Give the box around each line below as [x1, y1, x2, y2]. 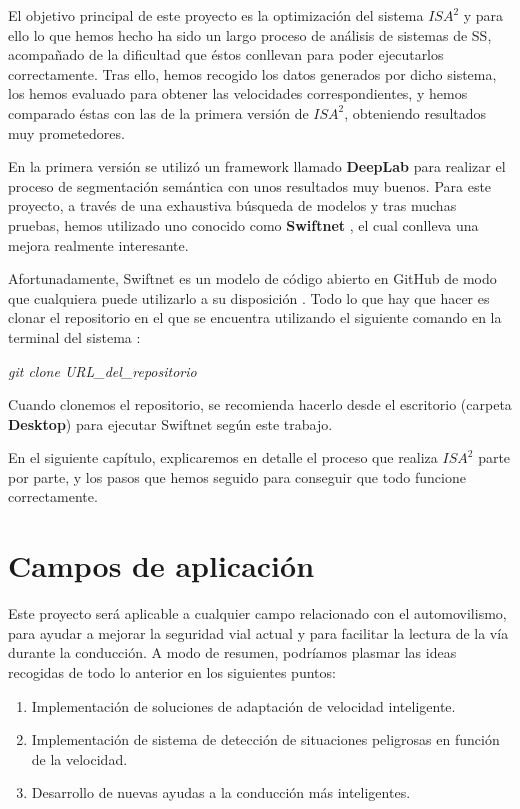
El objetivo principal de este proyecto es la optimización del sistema [8, 5, 424, 25]
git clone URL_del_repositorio [8, 360, 197, 381]
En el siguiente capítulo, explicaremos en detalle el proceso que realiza [8, 447, 438, 468]
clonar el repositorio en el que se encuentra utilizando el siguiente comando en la [8, 307, 502, 328]
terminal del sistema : [8, 326, 141, 347]
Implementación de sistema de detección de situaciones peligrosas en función [31, 729, 500, 750]
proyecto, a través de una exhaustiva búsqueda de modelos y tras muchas [8, 195, 457, 216]
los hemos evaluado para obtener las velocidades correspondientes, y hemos [8, 83, 468, 104]
